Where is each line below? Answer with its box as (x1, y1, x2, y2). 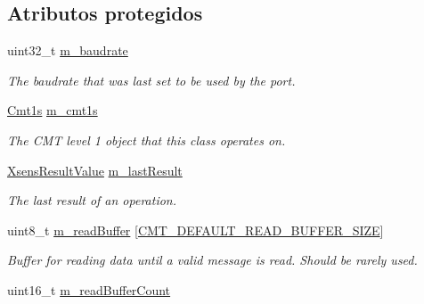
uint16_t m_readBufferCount (7, 280, 171, 299)
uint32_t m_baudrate (7, 41, 128, 60)
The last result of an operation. (7, 191, 177, 210)
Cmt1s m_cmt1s (7, 101, 98, 119)
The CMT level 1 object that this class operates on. (7, 130, 286, 149)
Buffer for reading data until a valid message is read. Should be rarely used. (7, 251, 418, 269)
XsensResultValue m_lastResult (7, 160, 183, 179)
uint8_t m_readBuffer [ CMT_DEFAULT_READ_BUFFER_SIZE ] (7, 220, 384, 239)
